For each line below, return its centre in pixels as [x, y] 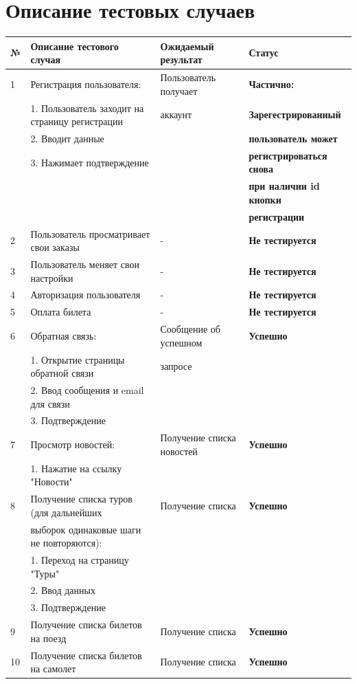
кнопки [265, 199]
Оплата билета [61, 312]
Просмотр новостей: [73, 444]
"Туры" [45, 573]
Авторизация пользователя [85, 295]
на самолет [53, 669]
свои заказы [55, 247]
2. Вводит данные [67, 138]
